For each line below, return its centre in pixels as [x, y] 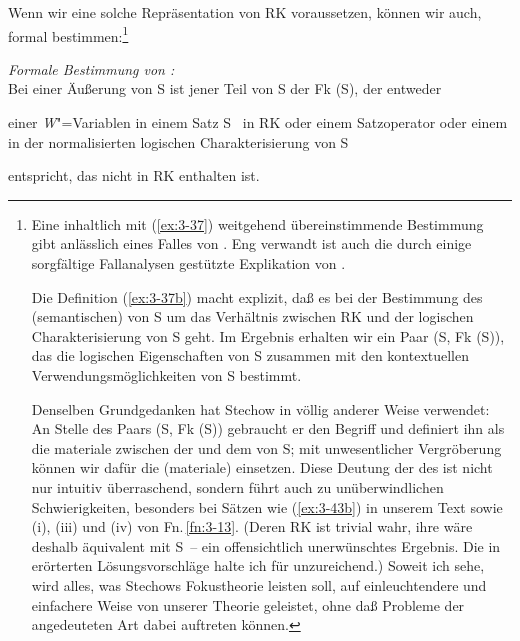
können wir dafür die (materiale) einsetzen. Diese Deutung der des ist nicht [262, 467]
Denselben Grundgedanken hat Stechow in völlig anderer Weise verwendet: [260, 408]
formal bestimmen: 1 [68, 34]
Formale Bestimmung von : [91, 68]
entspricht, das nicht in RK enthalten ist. [134, 175]
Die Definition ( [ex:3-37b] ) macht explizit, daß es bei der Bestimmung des [257, 296]
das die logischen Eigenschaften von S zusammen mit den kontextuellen [250, 355]
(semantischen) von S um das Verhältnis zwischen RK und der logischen [252, 316]
